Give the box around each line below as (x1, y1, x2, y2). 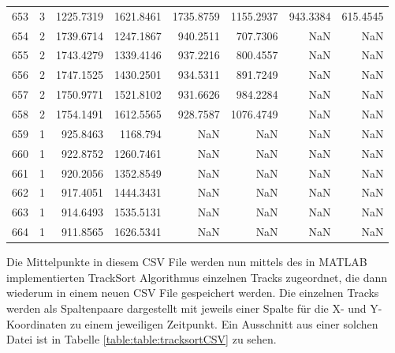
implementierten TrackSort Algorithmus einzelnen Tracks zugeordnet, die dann (6, 269, 388, 285)
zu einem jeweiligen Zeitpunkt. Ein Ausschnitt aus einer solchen (69, 315, 378, 332)
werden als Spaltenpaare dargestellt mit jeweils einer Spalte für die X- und (6, 299, 367, 316)
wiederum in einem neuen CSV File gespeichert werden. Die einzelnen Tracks (6, 284, 379, 301)
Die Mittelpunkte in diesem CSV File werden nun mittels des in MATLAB (6, 253, 367, 270)
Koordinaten (6, 315, 67, 332)
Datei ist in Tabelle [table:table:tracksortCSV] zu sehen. (6, 331, 277, 347)
